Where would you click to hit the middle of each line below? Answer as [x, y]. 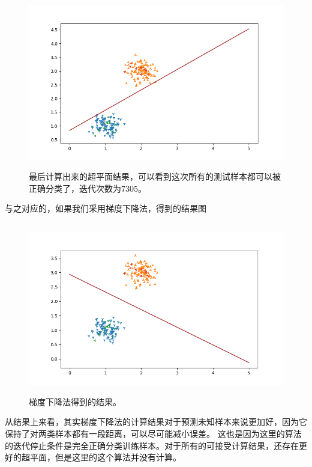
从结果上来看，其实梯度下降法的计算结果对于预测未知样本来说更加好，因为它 [156, 422]
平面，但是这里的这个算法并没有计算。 [105, 457]
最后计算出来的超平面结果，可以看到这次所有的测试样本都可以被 [155, 176]
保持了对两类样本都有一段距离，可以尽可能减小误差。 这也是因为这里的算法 [153, 434]
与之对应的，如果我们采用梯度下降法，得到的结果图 [106, 208]
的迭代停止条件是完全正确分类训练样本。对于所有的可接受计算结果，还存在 [152, 445]
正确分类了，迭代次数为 [75, 188]
